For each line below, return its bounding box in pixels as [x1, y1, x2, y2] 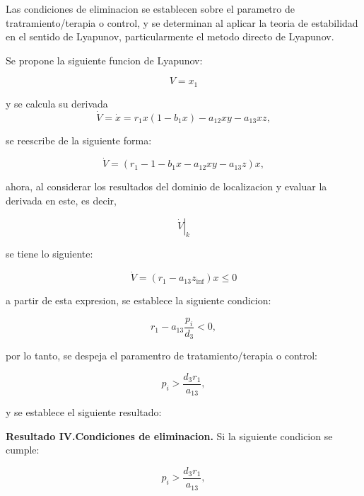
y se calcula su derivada [6, 96, 108, 110]
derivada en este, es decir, [6, 193, 117, 208]
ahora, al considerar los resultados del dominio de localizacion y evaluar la [6, 179, 327, 194]
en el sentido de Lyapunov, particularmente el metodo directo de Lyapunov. [6, 29, 334, 44]
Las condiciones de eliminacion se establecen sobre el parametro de [6, 1, 295, 16]
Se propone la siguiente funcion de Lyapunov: [6, 52, 203, 67]
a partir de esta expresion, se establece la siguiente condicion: [6, 293, 271, 308]
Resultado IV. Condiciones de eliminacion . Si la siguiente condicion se [6, 428, 333, 443]
